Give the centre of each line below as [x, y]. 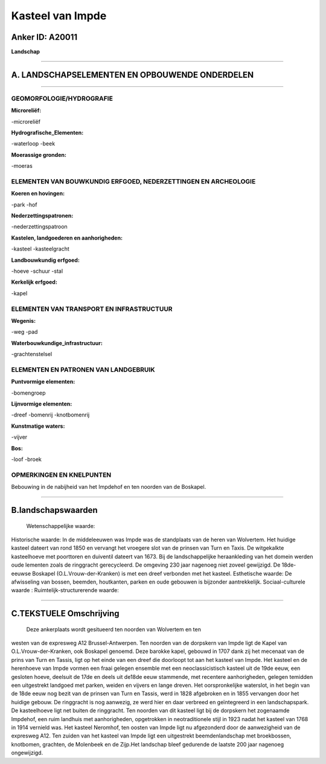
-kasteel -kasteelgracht [40, 249]
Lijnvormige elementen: [42, 404]
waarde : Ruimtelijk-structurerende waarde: [65, 590]
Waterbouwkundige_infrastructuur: [57, 343]
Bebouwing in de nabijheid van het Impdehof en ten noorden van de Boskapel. [109, 487]
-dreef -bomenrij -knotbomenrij [50, 415]
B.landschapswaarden [54, 510]
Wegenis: [24, 320]
